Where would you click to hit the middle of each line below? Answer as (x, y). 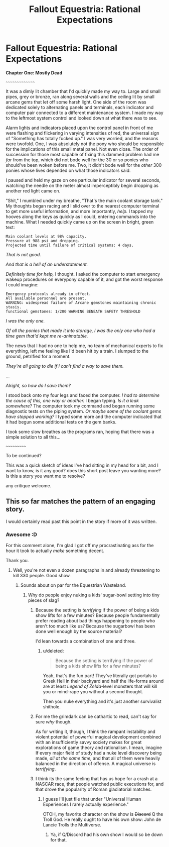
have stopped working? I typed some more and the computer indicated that (84, 416)
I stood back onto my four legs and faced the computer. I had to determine (83, 395)
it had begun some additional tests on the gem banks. (61, 422)
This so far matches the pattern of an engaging (81, 502)
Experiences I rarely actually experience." (86, 804)
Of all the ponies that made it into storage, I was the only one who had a (80, 331)
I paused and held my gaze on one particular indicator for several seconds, (83, 180)
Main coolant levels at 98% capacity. (46, 236)
